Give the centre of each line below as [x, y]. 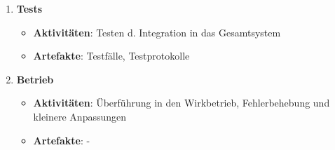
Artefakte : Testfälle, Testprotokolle [111, 56]
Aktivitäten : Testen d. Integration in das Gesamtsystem [157, 32]
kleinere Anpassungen [80, 116]
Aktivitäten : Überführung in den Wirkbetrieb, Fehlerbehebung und [182, 103]
